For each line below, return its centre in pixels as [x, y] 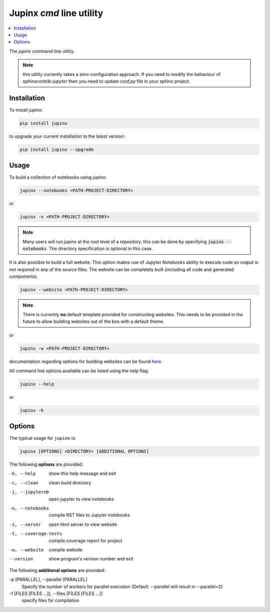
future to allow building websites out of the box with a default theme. [93, 321]
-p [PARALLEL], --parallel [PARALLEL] [48, 579]
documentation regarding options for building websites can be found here [85, 362]
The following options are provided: [46, 464]
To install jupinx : [26, 110]
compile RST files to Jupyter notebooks [89, 515]
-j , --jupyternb [29, 492]
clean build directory [70, 482]
